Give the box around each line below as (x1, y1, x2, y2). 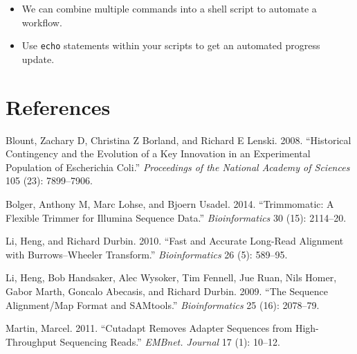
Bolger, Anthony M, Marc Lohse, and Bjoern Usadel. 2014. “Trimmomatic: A (6, 196, 334, 211)
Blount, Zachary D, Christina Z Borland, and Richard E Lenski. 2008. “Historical (6, 132, 351, 147)
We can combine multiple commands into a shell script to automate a (21, 1, 317, 15)
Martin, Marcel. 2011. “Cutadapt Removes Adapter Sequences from (6, 321, 293, 335)
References (6, 92, 111, 121)
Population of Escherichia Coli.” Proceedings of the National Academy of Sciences (6, 159, 350, 174)
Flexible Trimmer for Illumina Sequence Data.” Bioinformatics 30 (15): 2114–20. (6, 210, 347, 224)
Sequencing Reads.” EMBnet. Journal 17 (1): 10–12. (59, 334, 280, 348)
